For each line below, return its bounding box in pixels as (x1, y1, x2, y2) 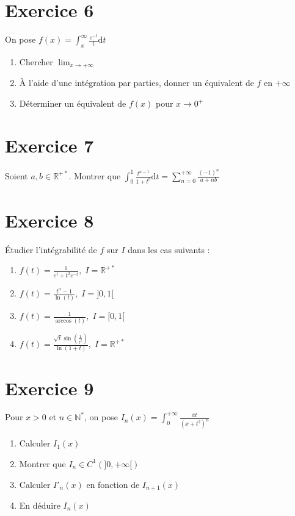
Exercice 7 (5, 132, 94, 157)
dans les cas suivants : (128, 243, 210, 256)
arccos (55, 317, 71, 324)
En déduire (19, 498, 60, 511)
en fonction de (86, 478, 140, 490)
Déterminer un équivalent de (19, 97, 126, 110)
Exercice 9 (5, 375, 94, 400)
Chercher (19, 55, 53, 68)
